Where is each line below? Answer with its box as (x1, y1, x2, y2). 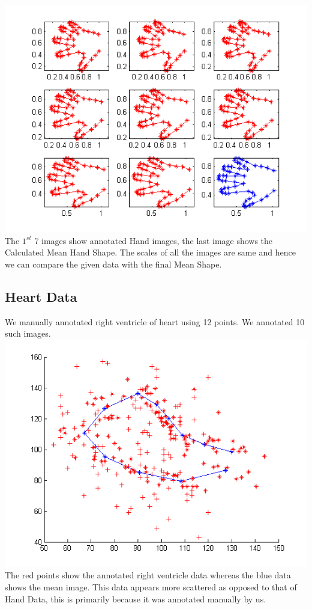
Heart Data (5, 287, 77, 305)
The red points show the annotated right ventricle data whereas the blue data (5, 569, 291, 581)
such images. (5, 327, 51, 340)
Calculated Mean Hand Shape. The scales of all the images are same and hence (5, 246, 296, 259)
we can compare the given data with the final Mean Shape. (5, 257, 222, 270)
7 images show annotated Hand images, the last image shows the (34, 234, 273, 246)
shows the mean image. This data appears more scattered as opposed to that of (5, 580, 297, 593)
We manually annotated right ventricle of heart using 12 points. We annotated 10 (5, 315, 305, 328)
